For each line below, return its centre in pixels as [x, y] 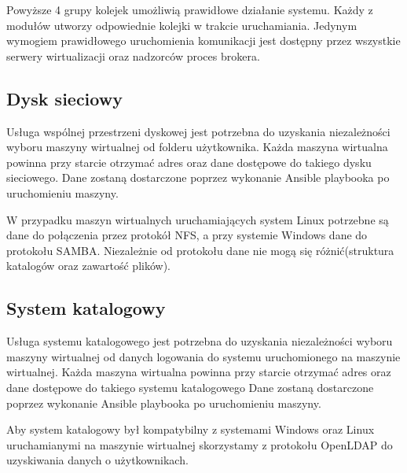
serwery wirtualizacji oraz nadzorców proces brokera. [133, 55]
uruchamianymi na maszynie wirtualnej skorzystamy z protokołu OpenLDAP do [200, 444]
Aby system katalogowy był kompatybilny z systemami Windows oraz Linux [191, 429]
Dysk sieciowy [64, 98]
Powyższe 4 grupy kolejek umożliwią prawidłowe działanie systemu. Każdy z [190, 9]
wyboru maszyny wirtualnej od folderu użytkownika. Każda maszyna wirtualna [197, 147]
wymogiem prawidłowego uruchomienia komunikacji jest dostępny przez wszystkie [203, 41]
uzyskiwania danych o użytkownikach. [97, 460]
